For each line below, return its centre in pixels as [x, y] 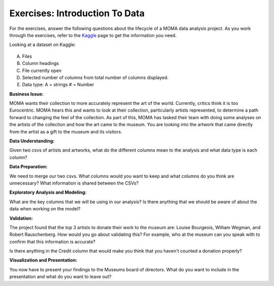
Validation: [21, 218]
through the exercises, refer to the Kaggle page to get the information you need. [93, 35]
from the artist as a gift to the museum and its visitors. [66, 131]
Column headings [41, 63]
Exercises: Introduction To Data [77, 13]
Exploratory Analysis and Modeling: [48, 192]
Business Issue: [27, 94]
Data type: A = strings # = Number [58, 85]
